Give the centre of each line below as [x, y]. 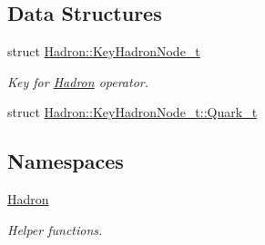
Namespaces [66, 161]
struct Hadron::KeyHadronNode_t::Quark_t [132, 112]
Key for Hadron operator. [78, 81]
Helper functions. [55, 229]
